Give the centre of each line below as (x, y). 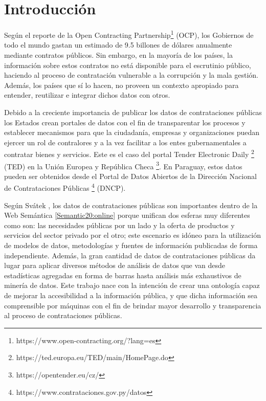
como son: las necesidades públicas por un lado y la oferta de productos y (119, 225)
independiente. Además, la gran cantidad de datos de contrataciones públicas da (130, 255)
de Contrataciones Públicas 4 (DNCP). (65, 187)
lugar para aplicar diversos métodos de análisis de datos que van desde (115, 265)
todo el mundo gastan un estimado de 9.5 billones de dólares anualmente (118, 45)
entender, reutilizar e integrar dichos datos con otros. (87, 95)
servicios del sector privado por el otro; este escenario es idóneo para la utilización (132, 235)
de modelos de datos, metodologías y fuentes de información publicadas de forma (131, 245)
